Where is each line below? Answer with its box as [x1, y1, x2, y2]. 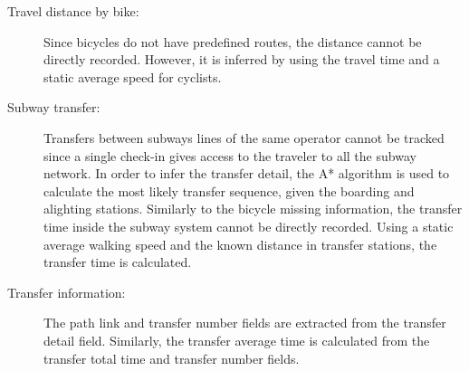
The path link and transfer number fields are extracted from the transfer [43, 313, 446, 332]
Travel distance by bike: [7, 2, 139, 20]
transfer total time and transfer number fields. [43, 348, 300, 367]
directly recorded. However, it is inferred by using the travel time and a [43, 50, 440, 69]
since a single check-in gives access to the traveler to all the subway [43, 146, 416, 165]
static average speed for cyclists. [43, 67, 222, 86]
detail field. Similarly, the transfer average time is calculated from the [43, 330, 430, 349]
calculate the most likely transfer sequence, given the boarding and [43, 181, 415, 200]
